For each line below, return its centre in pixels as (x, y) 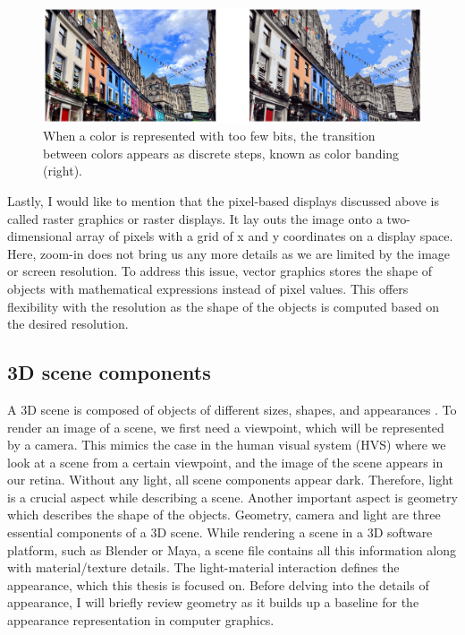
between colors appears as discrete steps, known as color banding (221, 153)
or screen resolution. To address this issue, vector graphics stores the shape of (220, 271)
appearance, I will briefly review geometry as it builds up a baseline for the (213, 602)
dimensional (40, 236)
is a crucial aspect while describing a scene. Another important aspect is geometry (232, 497)
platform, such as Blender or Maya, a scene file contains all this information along (232, 549)
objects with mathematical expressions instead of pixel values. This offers (208, 288)
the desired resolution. (68, 324)
